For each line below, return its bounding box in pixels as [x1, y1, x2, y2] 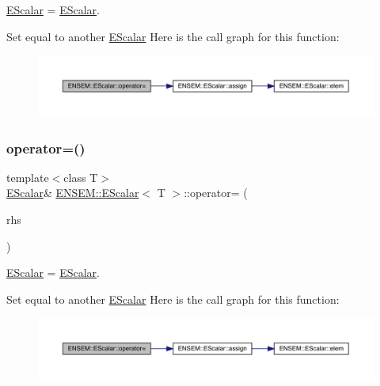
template [6, 168, 49, 185]
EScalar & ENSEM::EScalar [6, 184, 139, 201]
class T [63, 168, 98, 185]
